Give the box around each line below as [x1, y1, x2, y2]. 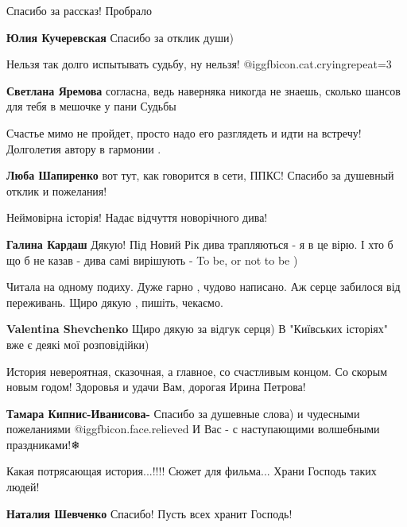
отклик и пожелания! [6, 182, 107, 199]
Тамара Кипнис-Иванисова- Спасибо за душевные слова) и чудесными [6, 405, 360, 421]
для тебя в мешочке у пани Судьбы [6, 98, 176, 114]
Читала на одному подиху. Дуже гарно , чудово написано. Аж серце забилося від [6, 278, 401, 295]
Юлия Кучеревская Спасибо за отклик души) [6, 29, 234, 45]
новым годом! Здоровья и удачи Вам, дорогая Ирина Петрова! [6, 378, 306, 395]
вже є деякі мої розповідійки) [6, 335, 149, 352]
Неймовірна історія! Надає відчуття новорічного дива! [6, 209, 268, 226]
